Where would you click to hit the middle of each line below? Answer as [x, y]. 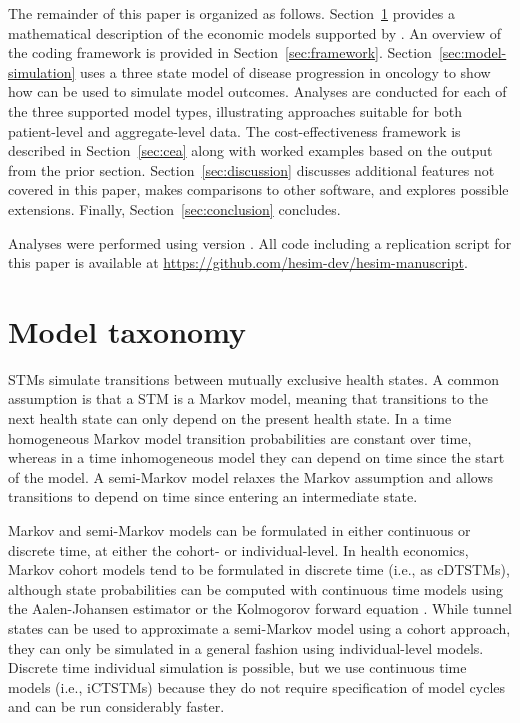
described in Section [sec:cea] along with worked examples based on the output [250, 150]
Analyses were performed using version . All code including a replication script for [260, 242]
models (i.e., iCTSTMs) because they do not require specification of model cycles [257, 686]
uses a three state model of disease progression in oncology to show [285, 71]
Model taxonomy [127, 330]
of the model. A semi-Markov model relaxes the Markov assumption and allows [251, 476]
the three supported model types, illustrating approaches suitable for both [235, 110]
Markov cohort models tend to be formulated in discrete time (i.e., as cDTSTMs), [259, 569]
